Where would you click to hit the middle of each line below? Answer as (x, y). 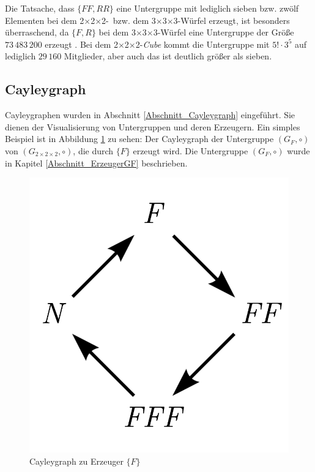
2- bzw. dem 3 (129, 20)
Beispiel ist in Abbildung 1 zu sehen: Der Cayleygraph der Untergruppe (139, 139)
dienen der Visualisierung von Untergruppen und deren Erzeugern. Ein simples (153, 126)
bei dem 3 (117, 32)
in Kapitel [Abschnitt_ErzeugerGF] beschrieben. (96, 163)
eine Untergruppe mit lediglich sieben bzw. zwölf (208, 8)
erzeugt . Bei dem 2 (81, 44)
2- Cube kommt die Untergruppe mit (202, 44)
